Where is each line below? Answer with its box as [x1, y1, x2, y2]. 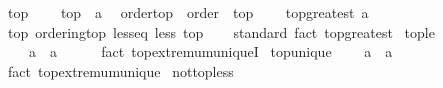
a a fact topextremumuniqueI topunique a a [28, 41, 393, 62]
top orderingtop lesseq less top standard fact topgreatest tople [7, 21, 435, 42]
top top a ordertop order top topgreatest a [7, 2, 369, 22]
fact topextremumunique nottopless [7, 60, 234, 81]
